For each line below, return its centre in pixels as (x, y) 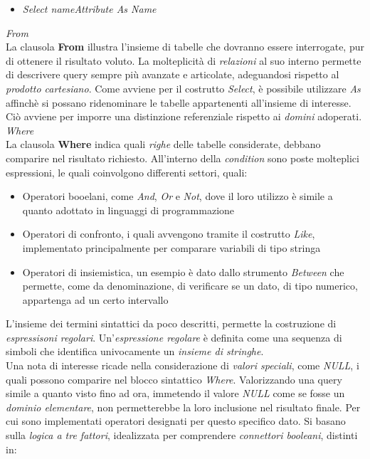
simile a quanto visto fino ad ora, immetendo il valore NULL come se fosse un (175, 393)
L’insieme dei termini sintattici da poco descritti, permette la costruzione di (171, 323)
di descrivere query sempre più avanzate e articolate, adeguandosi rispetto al (173, 74)
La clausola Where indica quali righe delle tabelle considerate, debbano (163, 144)
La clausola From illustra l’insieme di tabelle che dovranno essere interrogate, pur (185, 47)
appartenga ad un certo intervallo (95, 299)
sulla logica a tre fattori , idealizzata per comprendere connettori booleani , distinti (182, 435)
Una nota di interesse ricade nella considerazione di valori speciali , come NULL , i (183, 365)
